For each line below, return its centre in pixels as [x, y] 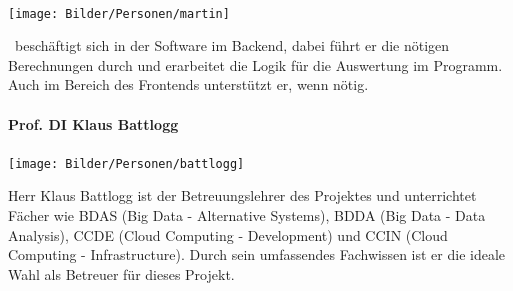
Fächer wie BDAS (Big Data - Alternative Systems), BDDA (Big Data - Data [247, 215]
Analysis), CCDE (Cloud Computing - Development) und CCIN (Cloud [228, 234]
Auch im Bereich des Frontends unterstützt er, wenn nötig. [188, 84]
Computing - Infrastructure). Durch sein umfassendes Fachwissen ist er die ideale [257, 254]
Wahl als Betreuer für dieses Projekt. [121, 273]
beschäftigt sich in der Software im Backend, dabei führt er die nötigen [232, 45]
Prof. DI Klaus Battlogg [93, 123]
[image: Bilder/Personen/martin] [119, 13]
